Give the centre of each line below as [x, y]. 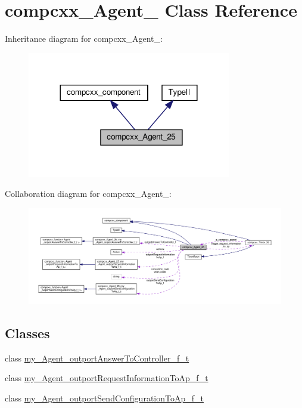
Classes [27, 333]
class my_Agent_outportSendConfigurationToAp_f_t [104, 398]
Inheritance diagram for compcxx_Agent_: [84, 38]
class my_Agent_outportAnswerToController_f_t [97, 358]
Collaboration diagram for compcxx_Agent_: [88, 194]
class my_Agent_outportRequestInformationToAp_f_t [107, 378]
